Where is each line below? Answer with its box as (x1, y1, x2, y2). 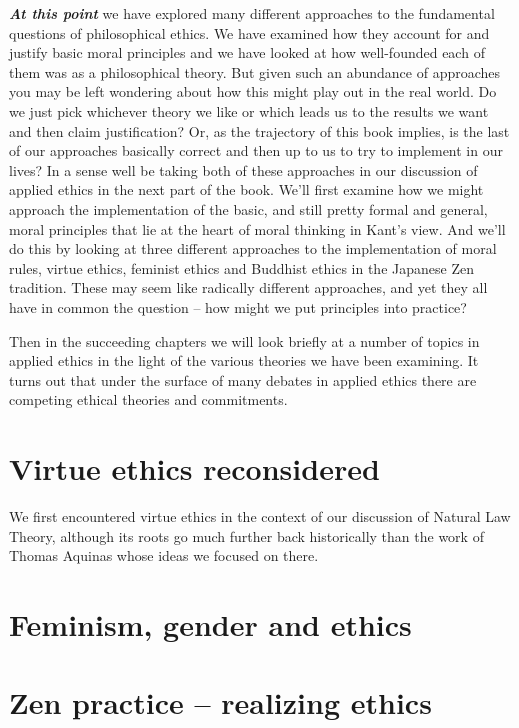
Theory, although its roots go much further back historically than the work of (9, 525, 484, 546)
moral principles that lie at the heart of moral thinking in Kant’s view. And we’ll (9, 218, 506, 239)
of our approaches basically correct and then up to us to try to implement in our (9, 140, 503, 161)
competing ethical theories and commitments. (9, 389, 288, 410)
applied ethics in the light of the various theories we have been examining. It (9, 350, 479, 371)
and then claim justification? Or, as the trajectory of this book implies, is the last (9, 120, 510, 141)
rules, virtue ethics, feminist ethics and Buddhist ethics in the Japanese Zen (9, 257, 474, 278)
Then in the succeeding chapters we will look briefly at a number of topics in (9, 330, 480, 351)
